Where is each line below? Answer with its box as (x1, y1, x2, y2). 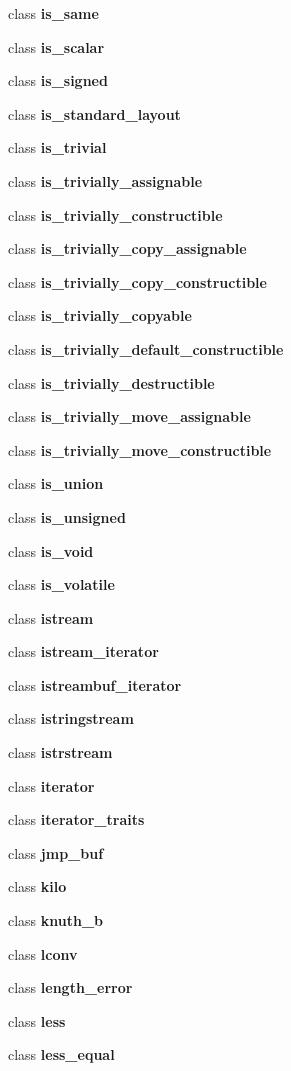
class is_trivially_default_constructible (8, 338, 284, 359)
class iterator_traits (8, 809, 145, 830)
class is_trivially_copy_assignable (8, 238, 247, 259)
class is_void (8, 540, 94, 561)
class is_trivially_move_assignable (8, 406, 251, 427)
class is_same (8, 3, 99, 23)
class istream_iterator (8, 641, 159, 662)
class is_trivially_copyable (8, 305, 192, 326)
